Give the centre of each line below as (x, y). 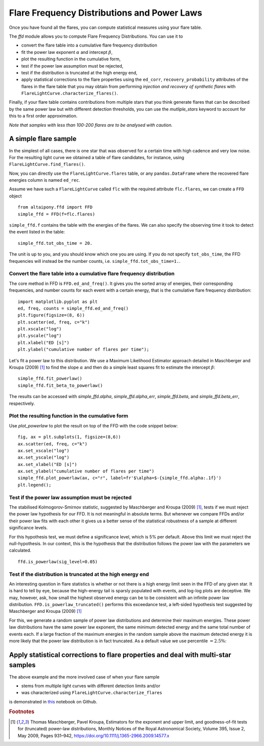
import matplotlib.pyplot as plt (58, 302)
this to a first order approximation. (43, 116)
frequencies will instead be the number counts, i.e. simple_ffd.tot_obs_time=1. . (95, 261)
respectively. (22, 403)
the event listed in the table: (37, 232)
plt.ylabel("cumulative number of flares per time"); (83, 350)
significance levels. (28, 528)
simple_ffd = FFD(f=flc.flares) (56, 214)
